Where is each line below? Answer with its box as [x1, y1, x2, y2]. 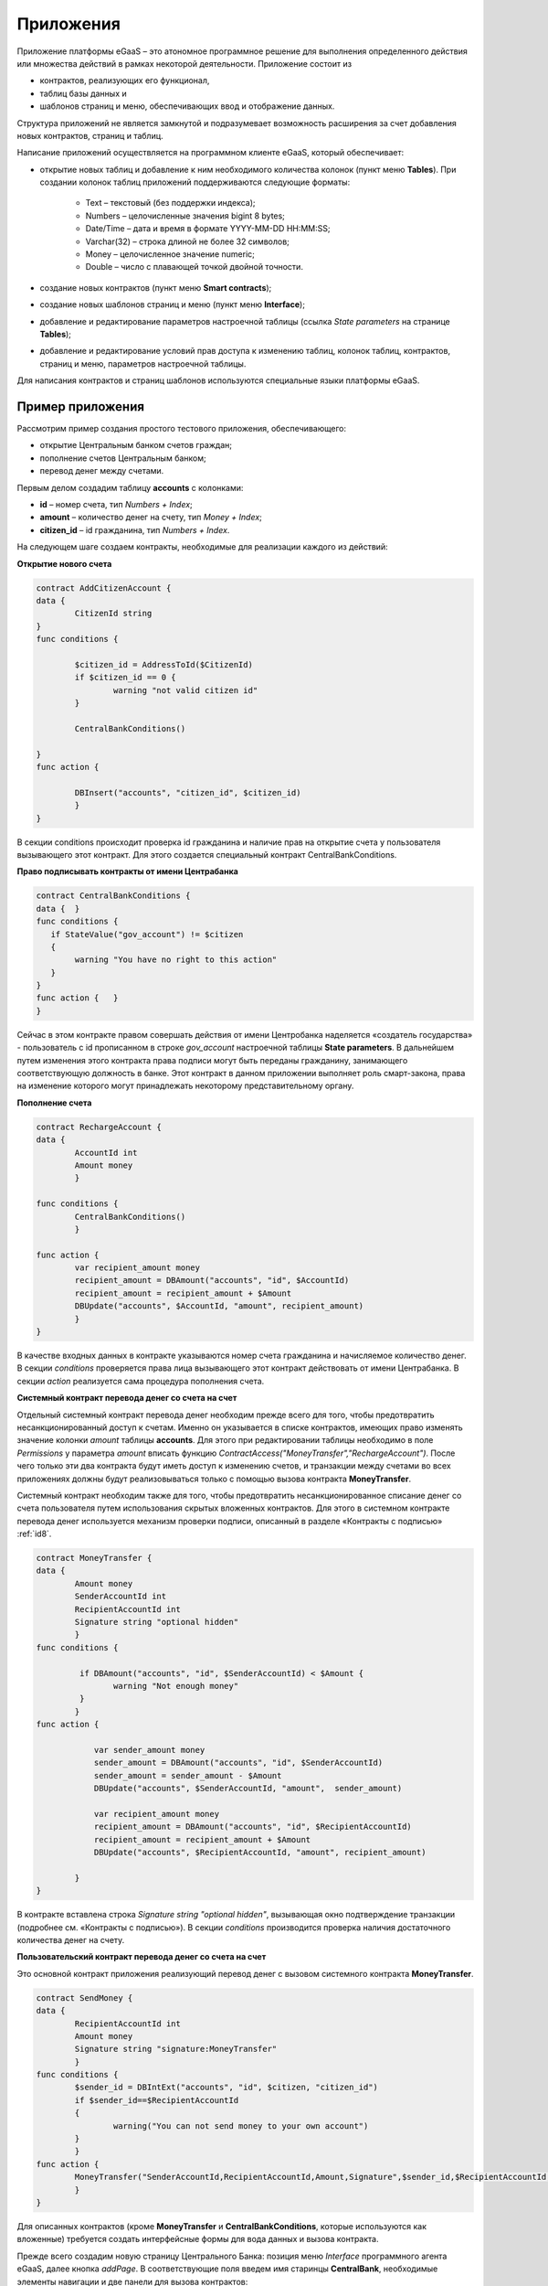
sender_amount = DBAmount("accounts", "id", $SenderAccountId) [93, 1757, 384, 1768]
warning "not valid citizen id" [112, 685, 258, 695]
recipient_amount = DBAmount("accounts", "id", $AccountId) [74, 1276, 350, 1286]
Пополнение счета [16, 1097, 92, 1108]
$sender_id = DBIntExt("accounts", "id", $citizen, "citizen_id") [74, 2082, 379, 2093]
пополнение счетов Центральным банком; [39, 453, 206, 464]
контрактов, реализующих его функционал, [39, 75, 210, 86]
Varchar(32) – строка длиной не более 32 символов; [85, 236, 290, 247]
